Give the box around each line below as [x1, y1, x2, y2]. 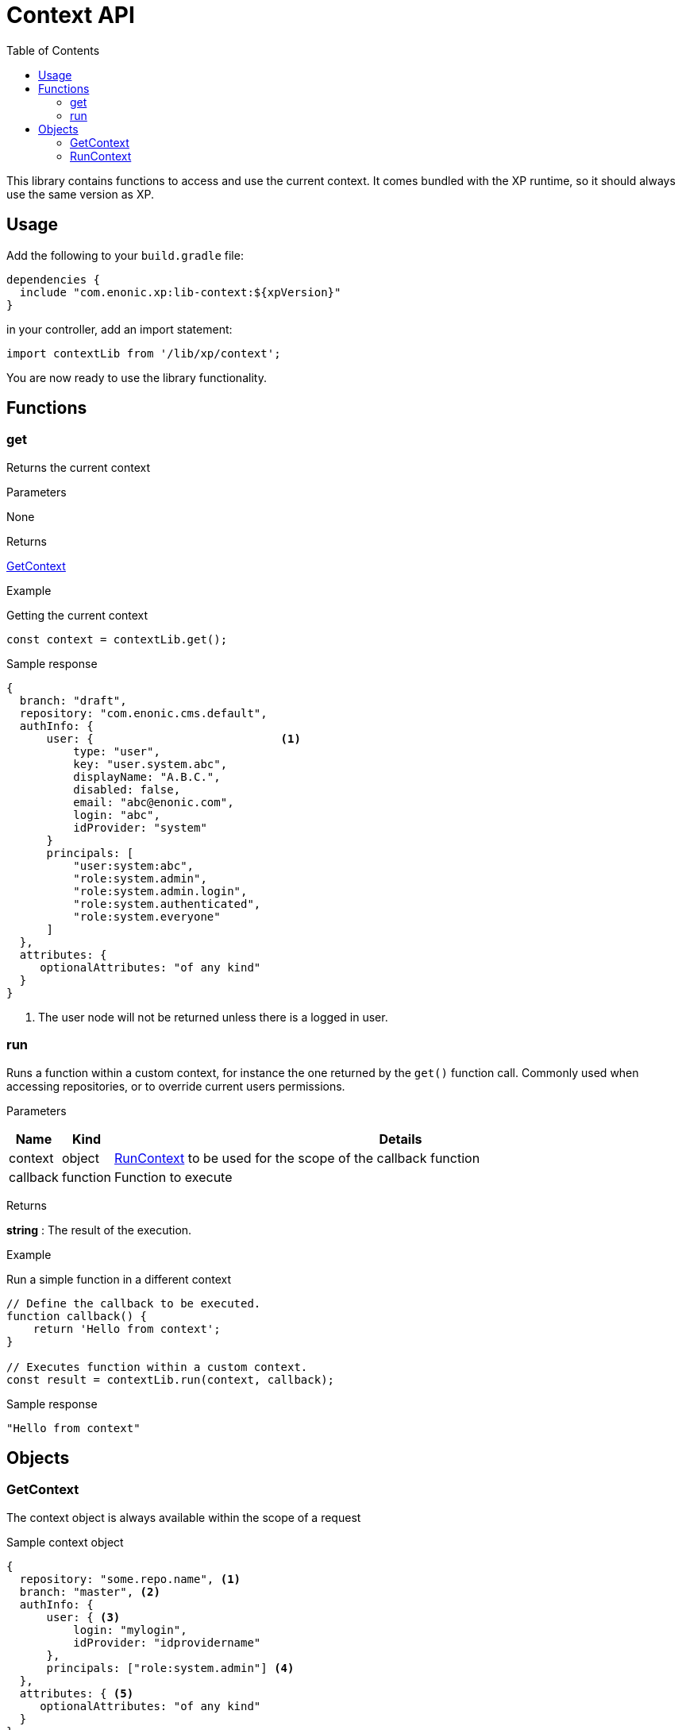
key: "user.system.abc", [73, 757, 228, 770]
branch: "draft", [19, 693, 127, 707]
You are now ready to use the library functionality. [6, 370, 267, 384]
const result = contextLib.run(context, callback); [6, 1373, 335, 1386]
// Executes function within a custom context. [6, 1360, 308, 1373]
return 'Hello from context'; [33, 1322, 221, 1335]
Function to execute [114, 1168, 233, 1185]
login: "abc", [73, 808, 160, 821]
